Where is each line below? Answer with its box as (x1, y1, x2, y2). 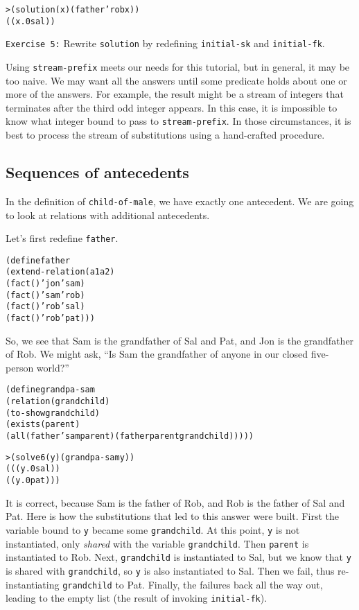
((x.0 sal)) (6, 16, 55, 26)
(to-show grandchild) (6, 408, 100, 418)
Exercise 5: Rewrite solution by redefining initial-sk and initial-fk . (6, 36, 325, 51)
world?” (36, 360, 69, 374)
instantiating (6, 577, 60, 591)
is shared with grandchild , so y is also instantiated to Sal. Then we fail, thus (6, 563, 335, 577)
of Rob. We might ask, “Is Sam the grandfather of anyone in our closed (6, 347, 308, 361)
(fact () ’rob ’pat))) (6, 313, 95, 324)
